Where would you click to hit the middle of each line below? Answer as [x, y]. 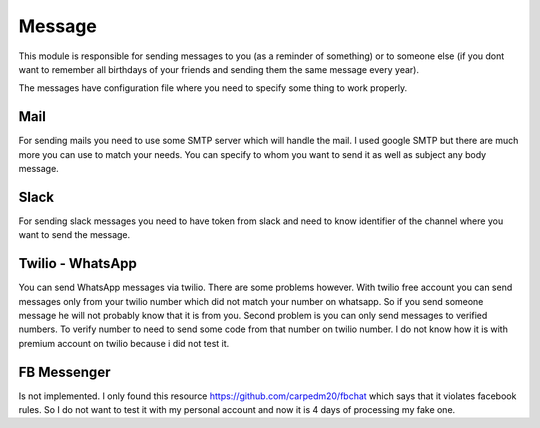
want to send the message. [74, 235]
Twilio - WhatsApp [77, 263]
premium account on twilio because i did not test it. [124, 343]
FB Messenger [64, 371]
